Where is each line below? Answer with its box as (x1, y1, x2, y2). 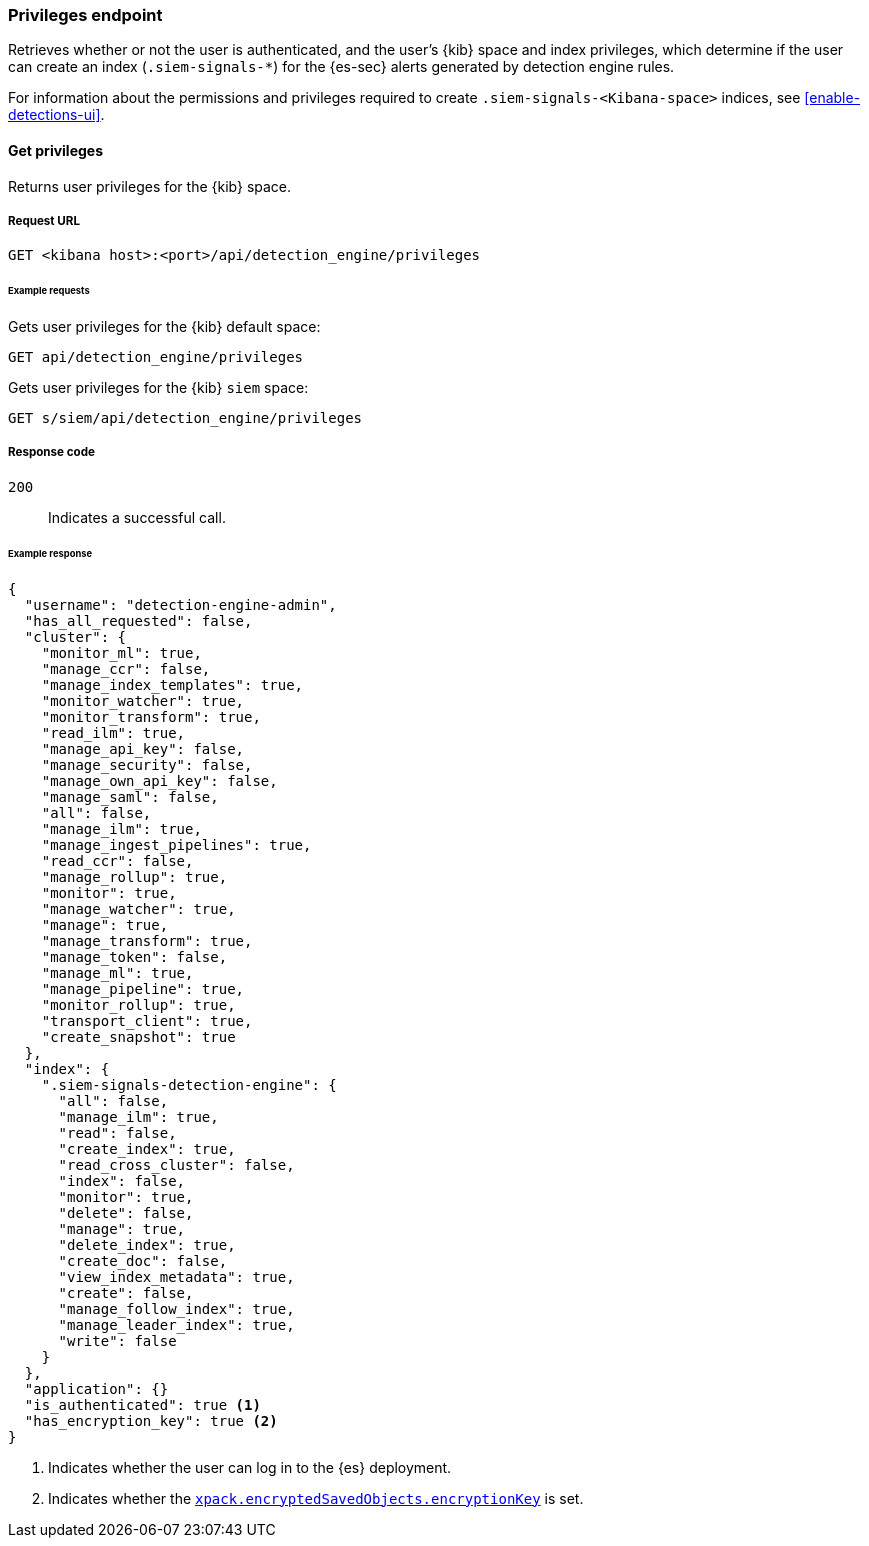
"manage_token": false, (41, 948, 228, 965)
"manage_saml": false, (41, 788, 219, 805)
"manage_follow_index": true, (58, 1300, 295, 1317)
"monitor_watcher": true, (41, 692, 245, 709)
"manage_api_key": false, (41, 740, 245, 757)
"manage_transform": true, (41, 932, 253, 949)
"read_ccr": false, (41, 852, 194, 869)
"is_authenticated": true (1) (24, 1396, 261, 1413)
